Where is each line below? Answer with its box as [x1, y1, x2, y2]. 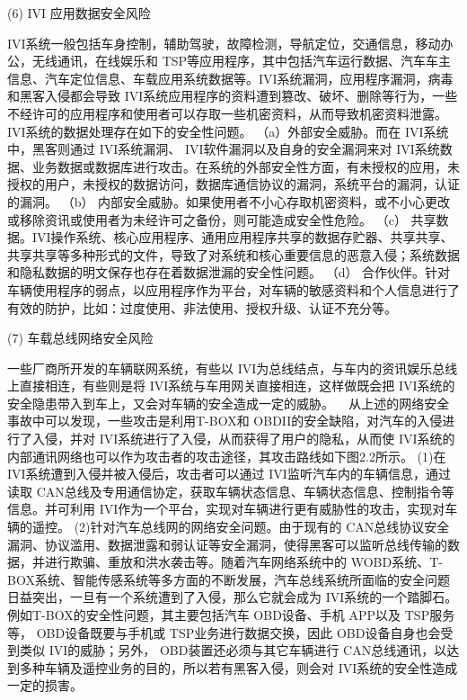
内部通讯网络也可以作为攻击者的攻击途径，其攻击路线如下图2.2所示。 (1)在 [7, 446, 446, 465]
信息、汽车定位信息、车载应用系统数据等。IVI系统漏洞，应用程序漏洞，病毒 [7, 68, 454, 87]
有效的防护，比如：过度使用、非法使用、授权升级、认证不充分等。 [7, 298, 397, 317]
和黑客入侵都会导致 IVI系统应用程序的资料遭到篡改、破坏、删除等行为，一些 [7, 86, 458, 105]
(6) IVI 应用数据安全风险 [7, 4, 151, 22]
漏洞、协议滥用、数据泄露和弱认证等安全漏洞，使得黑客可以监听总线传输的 [7, 534, 447, 553]
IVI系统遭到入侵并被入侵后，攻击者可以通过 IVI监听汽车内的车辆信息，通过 [7, 464, 451, 483]
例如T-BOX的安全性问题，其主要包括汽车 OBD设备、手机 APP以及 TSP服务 [7, 606, 455, 624]
